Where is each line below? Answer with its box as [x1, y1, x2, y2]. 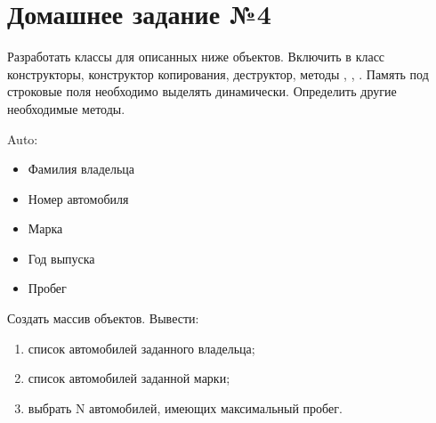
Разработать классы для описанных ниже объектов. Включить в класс [7, 47, 385, 66]
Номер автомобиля [28, 189, 129, 207]
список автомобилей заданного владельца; [28, 338, 255, 357]
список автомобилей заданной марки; [28, 369, 230, 387]
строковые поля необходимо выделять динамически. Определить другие [7, 82, 397, 101]
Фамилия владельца [28, 159, 135, 178]
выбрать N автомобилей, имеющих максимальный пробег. [28, 398, 343, 417]
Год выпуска [28, 248, 95, 267]
